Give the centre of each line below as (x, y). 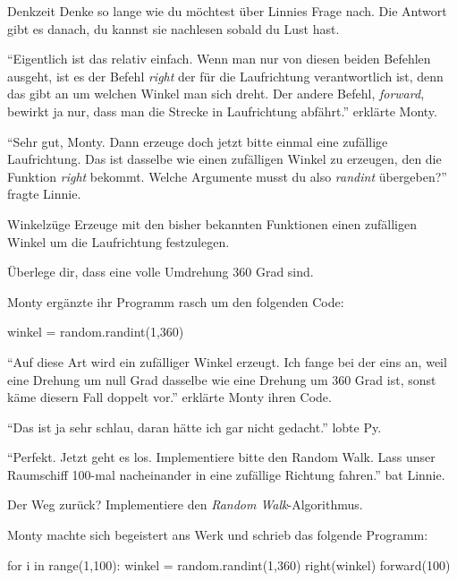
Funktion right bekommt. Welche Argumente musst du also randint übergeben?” (227, 176)
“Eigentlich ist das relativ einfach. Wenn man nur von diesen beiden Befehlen (219, 59)
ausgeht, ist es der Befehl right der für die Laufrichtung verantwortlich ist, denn (225, 76)
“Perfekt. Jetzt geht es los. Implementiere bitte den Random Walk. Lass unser (221, 457)
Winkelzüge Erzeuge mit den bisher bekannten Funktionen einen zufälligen (212, 223)
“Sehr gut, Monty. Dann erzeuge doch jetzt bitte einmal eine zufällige (198, 141)
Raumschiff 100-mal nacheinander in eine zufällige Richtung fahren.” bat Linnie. (226, 474)
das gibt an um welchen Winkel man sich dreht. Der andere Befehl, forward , (216, 94)
